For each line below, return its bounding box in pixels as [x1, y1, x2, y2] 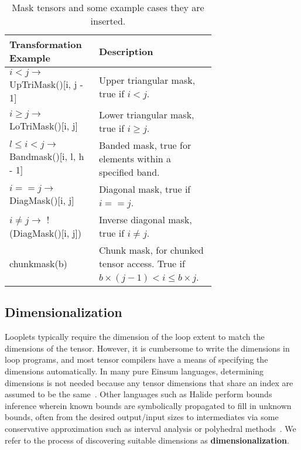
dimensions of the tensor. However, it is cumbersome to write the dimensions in [5, 342, 290, 354]
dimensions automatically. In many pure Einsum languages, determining [5, 364, 264, 377]
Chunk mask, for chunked [98, 243, 204, 257]
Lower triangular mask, [98, 108, 194, 121]
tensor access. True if [98, 257, 185, 270]
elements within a [98, 152, 172, 165]
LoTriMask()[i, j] [9, 119, 78, 132]
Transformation [9, 37, 82, 51]
